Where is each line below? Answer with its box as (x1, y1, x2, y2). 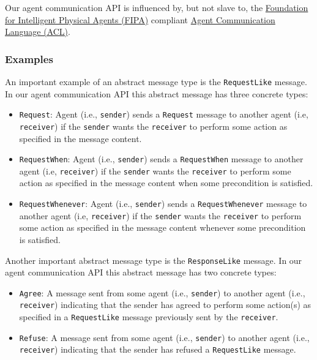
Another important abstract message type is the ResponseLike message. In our (5, 253, 302, 266)
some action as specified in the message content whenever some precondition (19, 221, 306, 234)
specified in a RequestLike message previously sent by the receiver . (19, 310, 278, 323)
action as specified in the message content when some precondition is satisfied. (19, 176, 313, 189)
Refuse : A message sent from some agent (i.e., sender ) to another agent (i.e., (19, 331, 310, 343)
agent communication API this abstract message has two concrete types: (5, 266, 277, 279)
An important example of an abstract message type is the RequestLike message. (5, 75, 307, 88)
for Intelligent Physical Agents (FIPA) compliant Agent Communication (5, 13, 275, 26)
